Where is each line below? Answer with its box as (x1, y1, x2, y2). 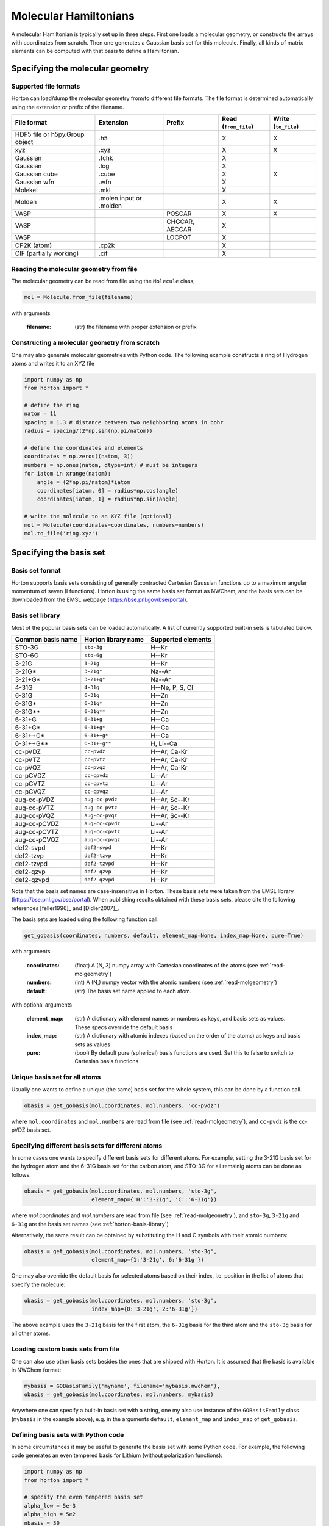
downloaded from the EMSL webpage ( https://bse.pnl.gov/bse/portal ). (11, 596, 188, 604)
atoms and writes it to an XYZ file (11, 360, 94, 367)
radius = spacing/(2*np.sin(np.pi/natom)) (24, 427, 153, 435)
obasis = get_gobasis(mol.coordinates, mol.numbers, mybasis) (24, 1391, 214, 1398)
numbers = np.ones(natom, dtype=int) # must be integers (24, 461, 198, 468)
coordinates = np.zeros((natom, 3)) (24, 453, 134, 460)
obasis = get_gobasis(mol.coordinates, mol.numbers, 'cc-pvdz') (24, 1102, 221, 1109)
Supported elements (150, 635, 211, 643)
